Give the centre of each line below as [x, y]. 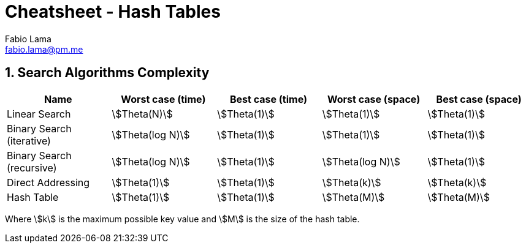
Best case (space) [479, 99]
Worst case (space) [374, 99]
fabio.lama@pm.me [44, 49]
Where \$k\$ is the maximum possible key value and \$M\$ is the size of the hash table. [182, 219]
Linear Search [39, 114]
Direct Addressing [48, 182]
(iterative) [29, 141]
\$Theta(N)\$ [142, 114]
